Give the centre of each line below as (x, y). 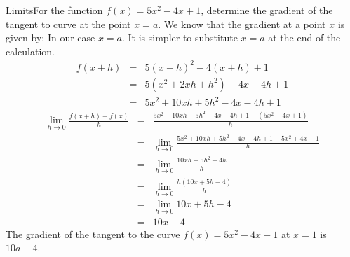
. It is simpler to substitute (180, 37)
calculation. (31, 51)
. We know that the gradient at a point (242, 23)
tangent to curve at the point (68, 23)
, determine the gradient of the (267, 10)
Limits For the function (54, 10)
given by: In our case (51, 37)
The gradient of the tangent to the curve (93, 234)
